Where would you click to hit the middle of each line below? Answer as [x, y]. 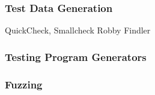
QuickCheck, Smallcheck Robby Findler [78, 30]
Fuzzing [24, 84]
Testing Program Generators [76, 56]
